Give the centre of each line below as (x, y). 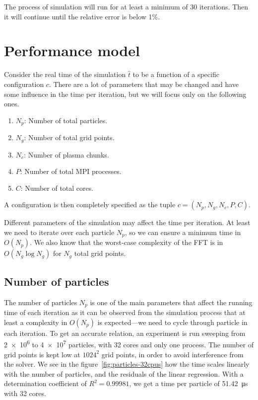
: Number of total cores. (57, 188)
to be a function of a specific (176, 74)
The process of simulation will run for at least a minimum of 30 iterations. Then (126, 6)
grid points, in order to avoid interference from (172, 354)
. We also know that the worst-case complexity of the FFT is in (127, 242)
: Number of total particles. (66, 120)
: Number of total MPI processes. (71, 171)
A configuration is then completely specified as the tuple (90, 204)
